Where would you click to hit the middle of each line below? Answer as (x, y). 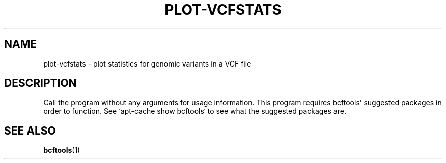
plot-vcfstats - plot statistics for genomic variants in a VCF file (147, 63)
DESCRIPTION (40, 83)
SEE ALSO (30, 131)
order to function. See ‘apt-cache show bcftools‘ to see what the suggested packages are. (195, 111)
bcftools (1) (62, 150)
